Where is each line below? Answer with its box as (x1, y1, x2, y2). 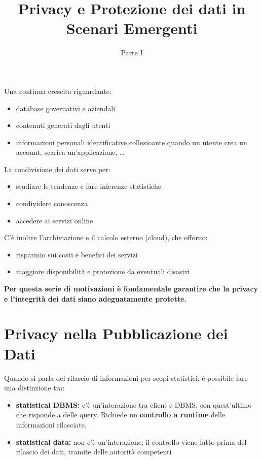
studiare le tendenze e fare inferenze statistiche (16, 181, 161, 191)
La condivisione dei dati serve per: (4, 163, 110, 174)
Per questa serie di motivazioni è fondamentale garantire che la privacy (4, 283, 258, 294)
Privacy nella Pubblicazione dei (4, 323, 228, 344)
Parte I (121, 47, 143, 58)
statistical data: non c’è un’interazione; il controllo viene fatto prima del (16, 436, 247, 447)
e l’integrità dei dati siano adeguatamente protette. (4, 293, 186, 304)
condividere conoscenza (16, 198, 88, 209)
